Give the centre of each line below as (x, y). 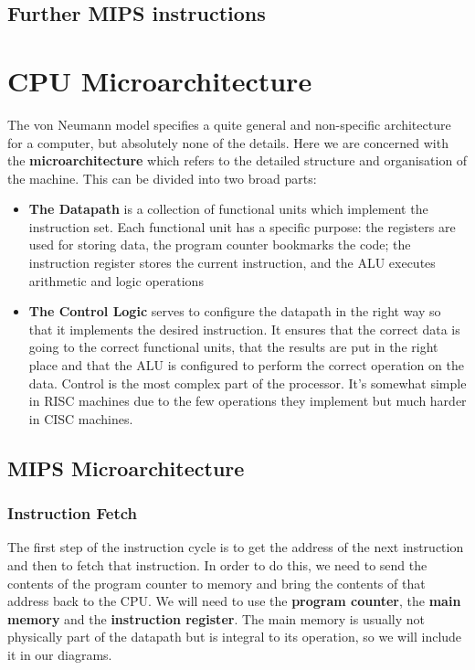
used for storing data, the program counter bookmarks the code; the (220, 245)
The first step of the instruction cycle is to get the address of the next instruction (236, 547)
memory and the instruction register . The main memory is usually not (216, 618)
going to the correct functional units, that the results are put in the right (233, 347)
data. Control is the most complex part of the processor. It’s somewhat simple (248, 383)
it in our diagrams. (60, 654)
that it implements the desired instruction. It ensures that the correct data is (244, 329)
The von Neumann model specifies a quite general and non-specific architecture (229, 124)
